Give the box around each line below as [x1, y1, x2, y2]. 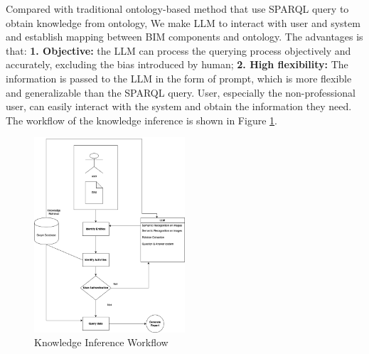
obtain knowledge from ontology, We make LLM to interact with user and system [6, 15, 360, 30]
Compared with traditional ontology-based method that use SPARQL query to [6, 1, 349, 16]
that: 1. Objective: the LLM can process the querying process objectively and [6, 43, 351, 58]
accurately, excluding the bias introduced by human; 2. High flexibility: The [6, 57, 348, 72]
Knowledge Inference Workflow [34, 335, 169, 350]
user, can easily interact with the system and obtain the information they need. [6, 99, 352, 114]
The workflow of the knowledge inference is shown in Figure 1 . [6, 112, 277, 127]
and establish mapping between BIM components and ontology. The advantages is [6, 29, 363, 44]
